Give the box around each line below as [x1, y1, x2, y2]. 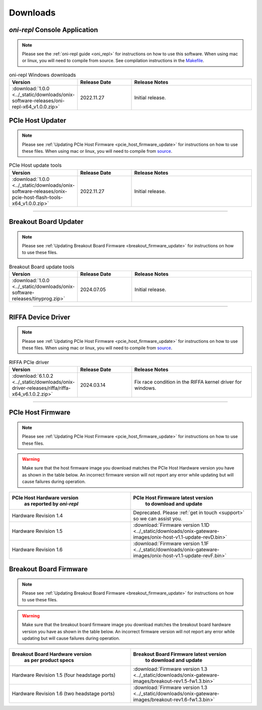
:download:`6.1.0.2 [12, 372, 53, 379]
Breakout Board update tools [9, 263, 75, 270]
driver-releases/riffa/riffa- [12, 385, 71, 391]
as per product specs [24, 657, 74, 664]
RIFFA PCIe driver [9, 359, 49, 366]
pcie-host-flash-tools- [12, 194, 63, 201]
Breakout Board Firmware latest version [133, 651, 227, 658]
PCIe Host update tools [9, 162, 62, 169]
